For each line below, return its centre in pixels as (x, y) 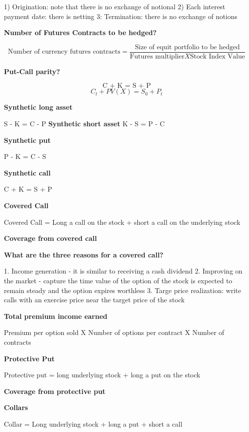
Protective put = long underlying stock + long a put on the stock (102, 375)
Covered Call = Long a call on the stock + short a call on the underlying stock (122, 222)
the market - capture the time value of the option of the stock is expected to (118, 280)
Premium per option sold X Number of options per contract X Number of (114, 332)
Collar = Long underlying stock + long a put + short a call (93, 423)
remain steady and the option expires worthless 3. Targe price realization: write (123, 290)
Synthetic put (27, 140)
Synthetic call (27, 172)
